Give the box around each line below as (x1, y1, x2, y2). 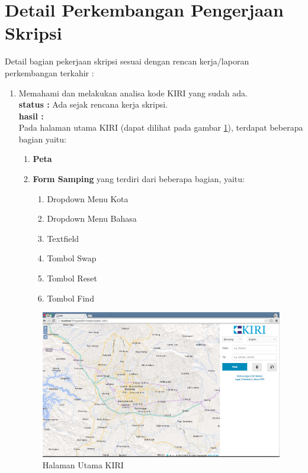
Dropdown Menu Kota (47, 192, 129, 205)
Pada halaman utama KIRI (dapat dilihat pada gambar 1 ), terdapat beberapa (18, 121, 303, 134)
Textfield (47, 232, 79, 244)
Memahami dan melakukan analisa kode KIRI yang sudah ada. (18, 86, 248, 99)
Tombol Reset (47, 272, 98, 284)
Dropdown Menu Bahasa (47, 212, 137, 225)
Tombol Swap (47, 252, 97, 264)
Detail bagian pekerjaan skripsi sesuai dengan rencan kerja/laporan (5, 55, 249, 67)
